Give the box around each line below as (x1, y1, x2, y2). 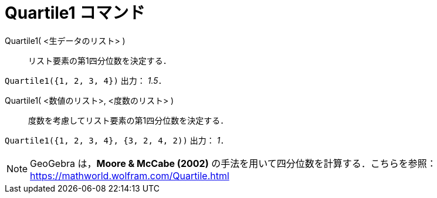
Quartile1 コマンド (5, 3, 145, 23)
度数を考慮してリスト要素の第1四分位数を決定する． (28, 115, 229, 125)
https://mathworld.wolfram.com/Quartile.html (30, 169, 229, 182)
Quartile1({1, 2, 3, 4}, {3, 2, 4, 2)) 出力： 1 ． (5, 135, 229, 145)
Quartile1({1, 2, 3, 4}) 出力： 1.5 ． (5, 75, 167, 86)
